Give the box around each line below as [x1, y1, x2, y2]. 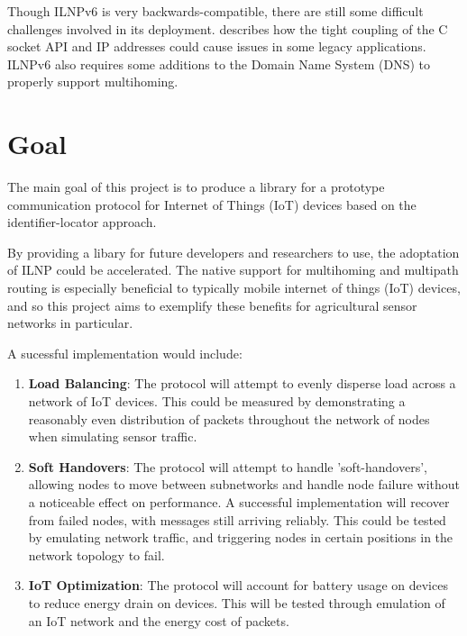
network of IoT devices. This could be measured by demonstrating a [28, 392, 406, 411]
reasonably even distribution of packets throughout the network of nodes [28, 409, 430, 428]
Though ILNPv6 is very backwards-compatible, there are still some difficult [7, 2, 424, 20]
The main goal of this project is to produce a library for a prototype [7, 177, 385, 196]
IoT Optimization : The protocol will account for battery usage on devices [28, 576, 448, 595]
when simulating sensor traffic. [28, 427, 197, 446]
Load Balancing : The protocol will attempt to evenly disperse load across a [28, 374, 456, 393]
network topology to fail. [28, 545, 165, 564]
